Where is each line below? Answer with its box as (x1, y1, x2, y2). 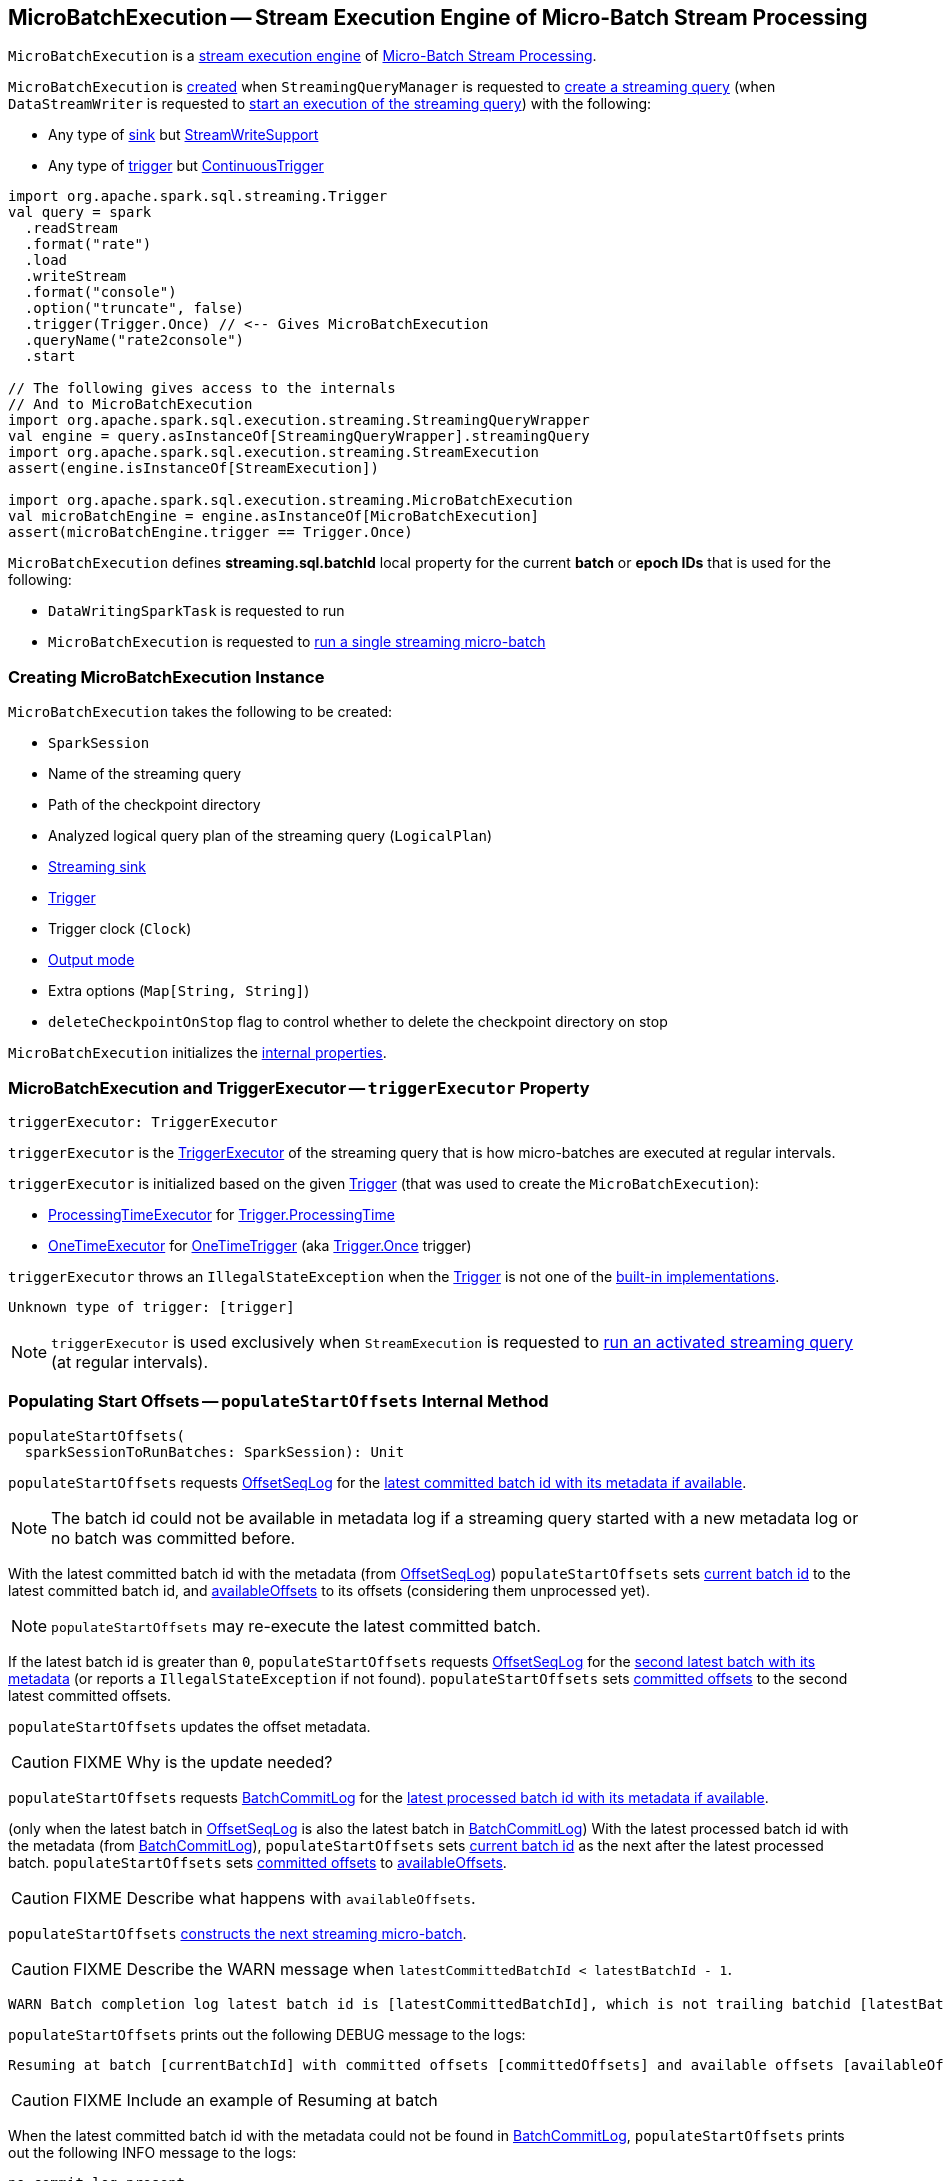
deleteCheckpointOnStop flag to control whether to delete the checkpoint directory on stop (48, 1013, 668, 1031)
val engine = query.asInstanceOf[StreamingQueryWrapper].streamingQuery (8, 428, 590, 445)
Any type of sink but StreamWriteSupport (48, 126, 319, 144)
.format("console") (24, 284, 177, 301)
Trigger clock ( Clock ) (48, 920, 192, 938)
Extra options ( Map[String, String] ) (48, 982, 310, 1000)
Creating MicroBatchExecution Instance (8, 666, 325, 687)
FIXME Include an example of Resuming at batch (73, 2089, 438, 2110)
